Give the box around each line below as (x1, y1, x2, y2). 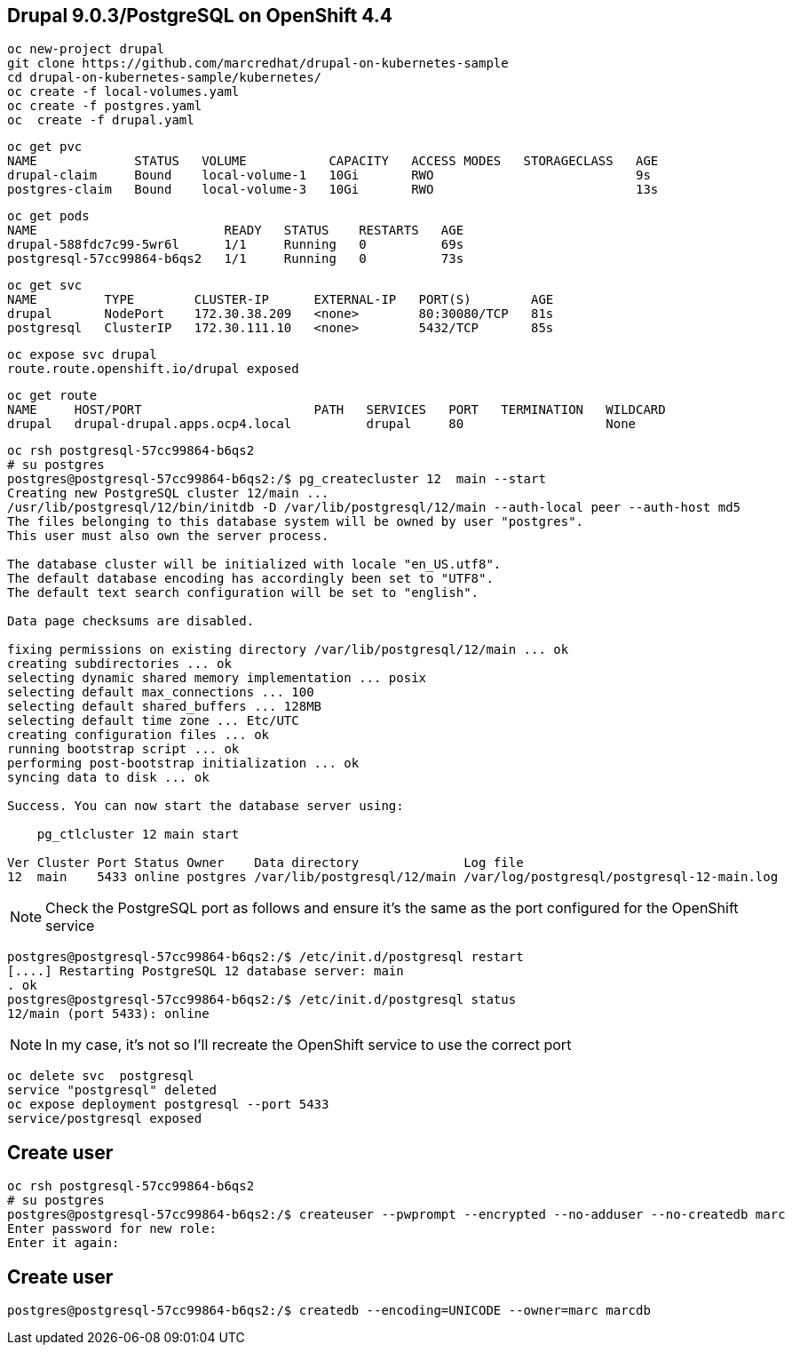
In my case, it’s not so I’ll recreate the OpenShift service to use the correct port (45, 1036, 572, 1054)
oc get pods (7, 209, 90, 224)
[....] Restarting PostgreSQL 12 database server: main (7, 964, 404, 979)
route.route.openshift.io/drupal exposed (7, 362, 299, 377)
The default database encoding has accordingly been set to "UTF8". (7, 571, 494, 586)
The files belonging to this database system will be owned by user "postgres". (7, 514, 584, 529)
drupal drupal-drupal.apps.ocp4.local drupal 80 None (7, 417, 637, 432)
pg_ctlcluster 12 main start (36, 827, 240, 842)
